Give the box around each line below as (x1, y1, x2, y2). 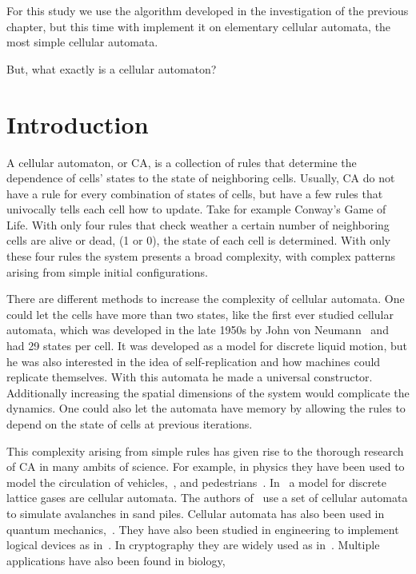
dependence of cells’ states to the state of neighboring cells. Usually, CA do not (6, 169, 395, 186)
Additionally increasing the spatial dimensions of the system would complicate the (6, 384, 410, 401)
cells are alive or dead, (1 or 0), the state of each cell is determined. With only (6, 232, 391, 249)
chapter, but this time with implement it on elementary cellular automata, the (6, 18, 391, 34)
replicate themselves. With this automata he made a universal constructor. (6, 369, 373, 385)
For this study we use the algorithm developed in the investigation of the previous (6, 2, 409, 18)
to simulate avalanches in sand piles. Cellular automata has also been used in (6, 504, 385, 521)
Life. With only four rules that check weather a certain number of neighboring (6, 216, 390, 233)
